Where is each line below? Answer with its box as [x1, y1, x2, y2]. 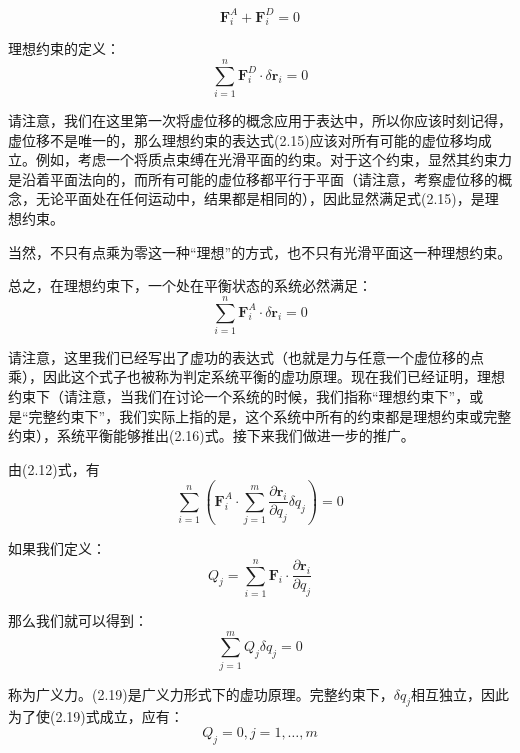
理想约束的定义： [8, 38, 120, 59]
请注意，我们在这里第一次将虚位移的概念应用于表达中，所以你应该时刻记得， [8, 110, 512, 131]
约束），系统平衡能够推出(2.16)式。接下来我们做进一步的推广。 [8, 425, 415, 446]
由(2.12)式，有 [8, 458, 100, 479]
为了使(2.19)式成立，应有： [8, 706, 184, 727]
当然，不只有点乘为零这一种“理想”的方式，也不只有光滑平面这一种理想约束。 [8, 241, 512, 262]
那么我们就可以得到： [8, 609, 148, 630]
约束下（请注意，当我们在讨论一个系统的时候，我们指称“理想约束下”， [8, 386, 470, 407]
